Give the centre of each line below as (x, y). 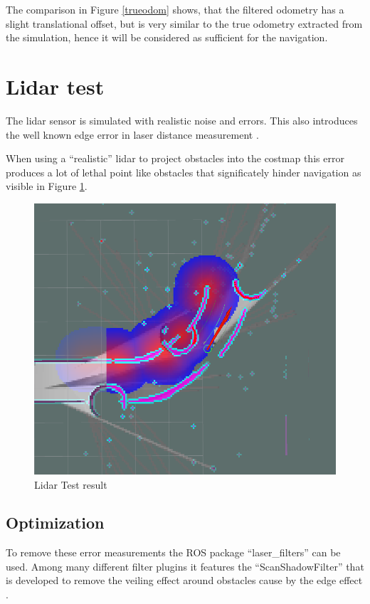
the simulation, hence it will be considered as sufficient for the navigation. (167, 37)
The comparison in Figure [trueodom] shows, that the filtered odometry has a (175, 9)
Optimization (55, 523)
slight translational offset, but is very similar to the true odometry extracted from (184, 23)
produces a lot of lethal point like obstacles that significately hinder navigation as (184, 172)
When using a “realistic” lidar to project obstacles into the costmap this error (175, 158)
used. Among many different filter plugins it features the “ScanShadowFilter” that (185, 566)
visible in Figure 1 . (47, 186)
